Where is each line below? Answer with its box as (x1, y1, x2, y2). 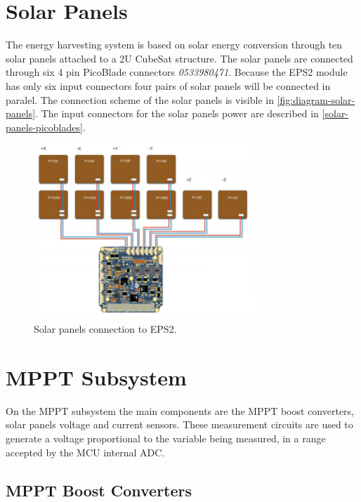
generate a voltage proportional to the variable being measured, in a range (6, 430, 326, 445)
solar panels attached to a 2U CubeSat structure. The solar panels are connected (6, 51, 353, 65)
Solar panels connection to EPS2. (34, 322, 177, 336)
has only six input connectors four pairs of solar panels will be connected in (6, 78, 331, 93)
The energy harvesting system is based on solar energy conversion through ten (6, 37, 343, 52)
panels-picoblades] (6, 119, 83, 134)
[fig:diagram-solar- (277, 92, 355, 107)
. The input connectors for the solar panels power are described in (35, 106, 319, 121)
